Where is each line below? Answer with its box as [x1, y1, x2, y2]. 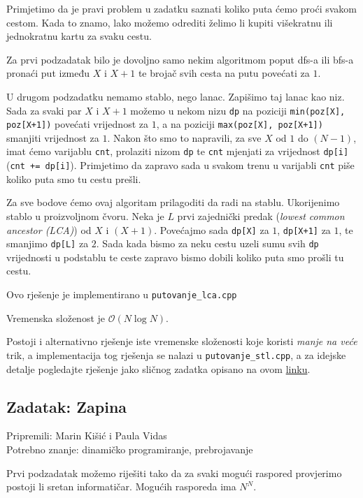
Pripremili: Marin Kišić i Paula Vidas [6, 428, 167, 443]
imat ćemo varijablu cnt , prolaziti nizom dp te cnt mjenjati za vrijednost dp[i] [6, 144, 349, 159]
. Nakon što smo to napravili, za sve [107, 130, 262, 145]
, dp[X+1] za [277, 222, 331, 237]
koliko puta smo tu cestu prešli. [6, 171, 141, 186]
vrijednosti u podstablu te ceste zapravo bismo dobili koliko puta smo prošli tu [6, 249, 344, 264]
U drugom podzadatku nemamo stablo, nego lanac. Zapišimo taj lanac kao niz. [6, 89, 345, 103]
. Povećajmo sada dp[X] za [154, 222, 269, 237]
